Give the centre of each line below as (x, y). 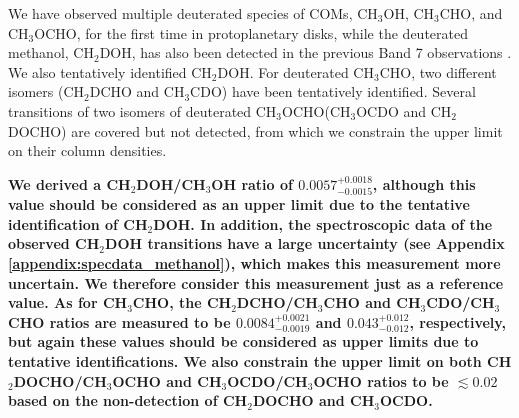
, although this (424, 183)
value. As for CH (68, 302)
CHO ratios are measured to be (119, 321)
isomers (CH (46, 91)
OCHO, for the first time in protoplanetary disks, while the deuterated (251, 32)
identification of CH (78, 223)
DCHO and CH (137, 91)
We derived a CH (69, 183)
